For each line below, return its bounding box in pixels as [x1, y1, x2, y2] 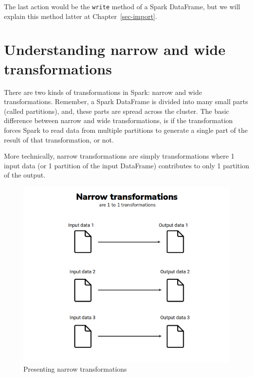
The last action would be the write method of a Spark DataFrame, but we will [4, 1, 240, 11]
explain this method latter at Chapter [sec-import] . [4, 11, 157, 21]
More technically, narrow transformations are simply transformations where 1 [4, 151, 235, 161]
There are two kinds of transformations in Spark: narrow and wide [4, 87, 202, 97]
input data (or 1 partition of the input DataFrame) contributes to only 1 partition [4, 160, 249, 170]
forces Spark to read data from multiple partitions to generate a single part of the [4, 125, 248, 135]
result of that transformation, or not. [4, 134, 114, 144]
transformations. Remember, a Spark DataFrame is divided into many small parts [4, 96, 248, 107]
